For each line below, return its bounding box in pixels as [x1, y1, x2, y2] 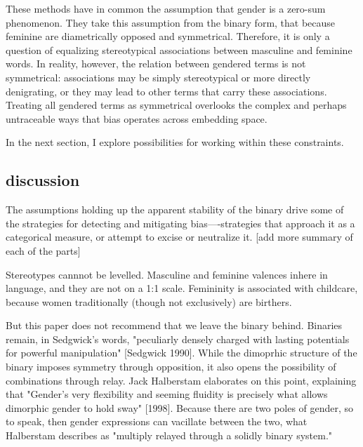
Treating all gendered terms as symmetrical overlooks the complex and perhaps [6, 98, 347, 112]
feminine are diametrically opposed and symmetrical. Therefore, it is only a [6, 29, 330, 44]
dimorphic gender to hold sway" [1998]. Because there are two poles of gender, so [6, 400, 354, 415]
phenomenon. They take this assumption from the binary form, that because [6, 15, 336, 29]
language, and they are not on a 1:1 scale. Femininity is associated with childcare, [6, 281, 358, 295]
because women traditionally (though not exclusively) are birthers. [6, 294, 292, 309]
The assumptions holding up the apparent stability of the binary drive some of [6, 202, 344, 217]
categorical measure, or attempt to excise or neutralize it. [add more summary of [6, 229, 353, 244]
